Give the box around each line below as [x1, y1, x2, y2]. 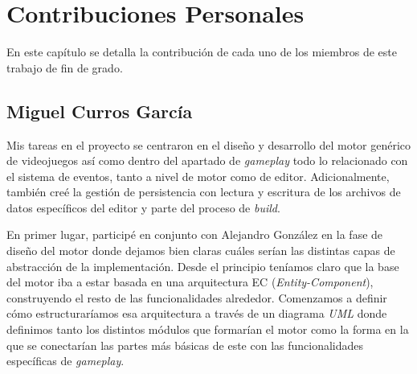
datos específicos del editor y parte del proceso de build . [6, 199, 280, 216]
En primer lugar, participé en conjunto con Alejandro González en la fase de [6, 226, 383, 243]
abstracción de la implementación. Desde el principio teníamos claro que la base [6, 257, 399, 274]
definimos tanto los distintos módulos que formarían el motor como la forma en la [6, 321, 409, 338]
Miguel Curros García [6, 98, 193, 123]
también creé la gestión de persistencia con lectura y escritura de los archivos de [6, 183, 401, 200]
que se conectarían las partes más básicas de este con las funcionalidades [6, 336, 364, 353]
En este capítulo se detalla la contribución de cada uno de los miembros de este [6, 43, 397, 60]
